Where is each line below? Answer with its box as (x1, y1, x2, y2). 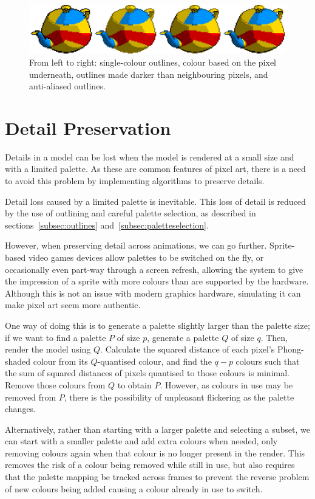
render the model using (5, 343, 91, 356)
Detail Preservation (5, 115, 171, 140)
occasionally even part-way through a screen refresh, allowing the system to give (5, 263, 303, 275)
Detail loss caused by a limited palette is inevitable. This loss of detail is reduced (5, 194, 306, 207)
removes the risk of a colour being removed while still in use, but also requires (5, 458, 295, 471)
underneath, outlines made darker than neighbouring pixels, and (29, 67, 268, 80)
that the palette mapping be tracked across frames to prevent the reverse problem (5, 470, 310, 483)
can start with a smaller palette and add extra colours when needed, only (5, 435, 278, 447)
